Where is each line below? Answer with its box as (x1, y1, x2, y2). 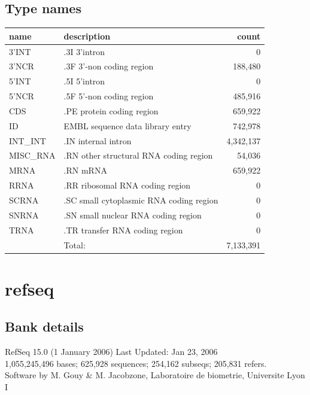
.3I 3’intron (63, 45, 105, 57)
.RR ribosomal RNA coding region (63, 179, 191, 192)
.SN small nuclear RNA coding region (63, 208, 202, 221)
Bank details (5, 317, 84, 336)
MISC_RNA (9, 149, 56, 162)
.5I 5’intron (63, 75, 105, 87)
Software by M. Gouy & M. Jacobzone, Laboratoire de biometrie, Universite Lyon (5, 369, 305, 381)
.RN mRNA (63, 164, 107, 177)
